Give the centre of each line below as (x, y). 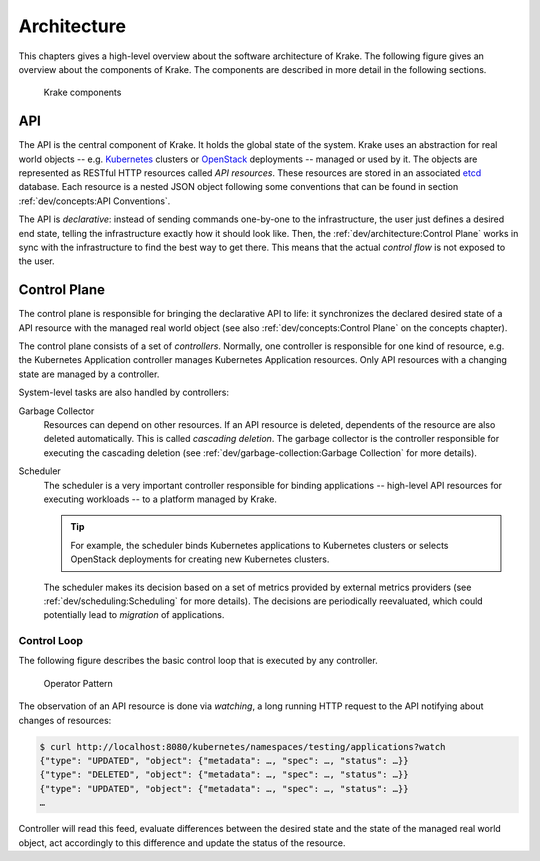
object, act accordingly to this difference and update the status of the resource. (182, 842)
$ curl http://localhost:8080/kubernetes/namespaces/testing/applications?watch (242, 746)
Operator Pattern (78, 683)
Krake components (82, 92)
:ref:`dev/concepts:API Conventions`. (94, 201)
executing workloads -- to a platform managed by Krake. (160, 499)
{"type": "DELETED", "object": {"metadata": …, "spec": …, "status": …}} (224, 774)
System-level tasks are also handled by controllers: (124, 392)
